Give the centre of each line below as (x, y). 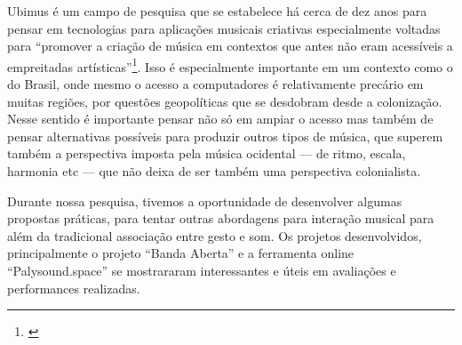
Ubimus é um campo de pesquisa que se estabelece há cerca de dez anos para (217, 11)
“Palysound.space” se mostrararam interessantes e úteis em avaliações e (202, 270)
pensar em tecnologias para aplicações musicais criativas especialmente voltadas (224, 28)
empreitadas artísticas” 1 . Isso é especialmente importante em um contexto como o (230, 65)
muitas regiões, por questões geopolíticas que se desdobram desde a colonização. (225, 101)
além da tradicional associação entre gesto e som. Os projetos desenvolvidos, (215, 235)
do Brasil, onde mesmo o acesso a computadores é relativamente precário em (215, 84)
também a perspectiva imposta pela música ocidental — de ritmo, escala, (207, 153)
